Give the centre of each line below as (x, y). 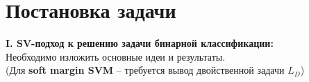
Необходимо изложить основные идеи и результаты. (116, 56)
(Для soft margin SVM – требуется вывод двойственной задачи (145, 70)
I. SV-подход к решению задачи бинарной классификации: (140, 43)
